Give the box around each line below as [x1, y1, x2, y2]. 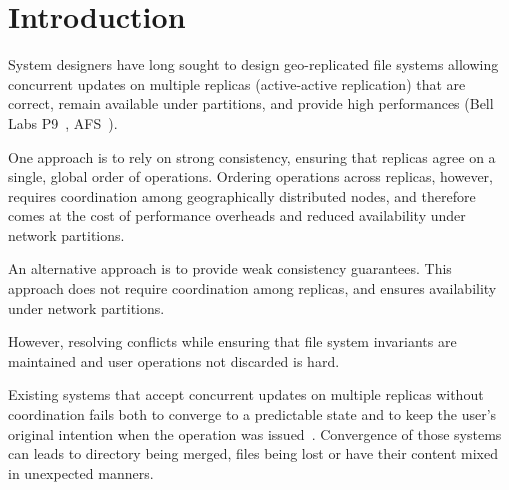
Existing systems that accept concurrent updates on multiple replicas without [8, 384, 484, 405]
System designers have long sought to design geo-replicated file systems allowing [8, 54, 499, 75]
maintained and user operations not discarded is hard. [8, 350, 340, 371]
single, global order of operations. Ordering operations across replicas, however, [8, 166, 493, 187]
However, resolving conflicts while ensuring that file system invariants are [8, 331, 457, 352]
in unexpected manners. [8, 462, 154, 483]
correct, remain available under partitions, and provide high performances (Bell [8, 93, 494, 114]
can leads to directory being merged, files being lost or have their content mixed [8, 443, 499, 464]
